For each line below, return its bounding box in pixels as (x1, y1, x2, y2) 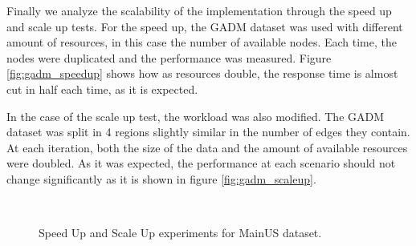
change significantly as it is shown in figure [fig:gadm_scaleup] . (6, 170, 316, 187)
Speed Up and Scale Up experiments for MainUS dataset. (39, 224, 322, 241)
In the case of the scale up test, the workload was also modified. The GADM (6, 107, 385, 124)
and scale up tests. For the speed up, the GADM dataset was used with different (6, 18, 403, 34)
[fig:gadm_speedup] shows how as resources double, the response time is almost (6, 65, 398, 82)
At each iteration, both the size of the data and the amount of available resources (6, 139, 408, 155)
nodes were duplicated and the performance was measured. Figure (6, 49, 332, 66)
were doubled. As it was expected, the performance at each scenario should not (6, 155, 396, 171)
